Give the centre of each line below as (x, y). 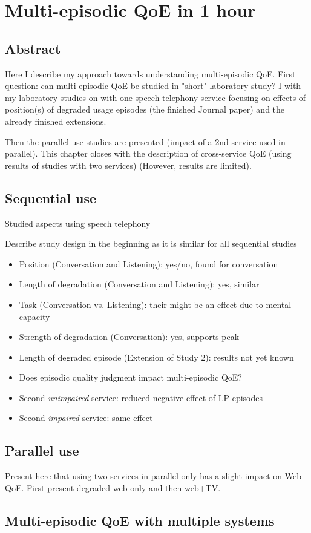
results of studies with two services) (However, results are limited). (128, 165)
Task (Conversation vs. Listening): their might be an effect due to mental (155, 304)
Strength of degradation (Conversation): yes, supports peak (129, 337)
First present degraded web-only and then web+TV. (123, 487)
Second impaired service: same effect (86, 418)
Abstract (33, 48)
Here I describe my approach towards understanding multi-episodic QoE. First (150, 74)
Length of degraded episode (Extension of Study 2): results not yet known (156, 357)
